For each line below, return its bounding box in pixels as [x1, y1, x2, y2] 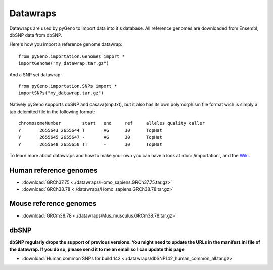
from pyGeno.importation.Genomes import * [18, 53, 125, 59]
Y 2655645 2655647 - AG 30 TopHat [18, 134, 163, 140]
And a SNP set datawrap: [9, 71, 62, 78]
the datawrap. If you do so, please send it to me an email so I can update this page [9, 246, 185, 252]
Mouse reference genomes [9, 199, 97, 208]
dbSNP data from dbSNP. [9, 32, 63, 38]
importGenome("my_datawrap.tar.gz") [18, 61, 109, 66]
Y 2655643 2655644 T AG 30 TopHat [18, 127, 163, 133]
